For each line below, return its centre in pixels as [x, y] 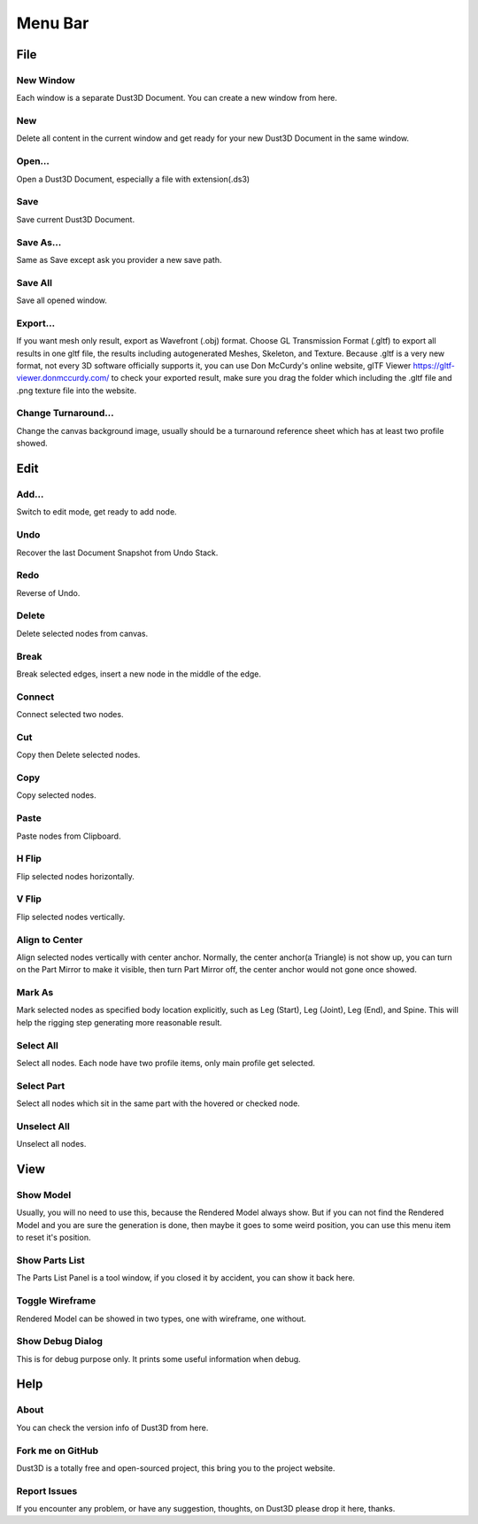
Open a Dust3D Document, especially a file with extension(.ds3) [133, 179]
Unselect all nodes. [51, 1144]
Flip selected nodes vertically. [71, 917]
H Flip [29, 859]
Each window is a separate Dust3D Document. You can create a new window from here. [177, 98]
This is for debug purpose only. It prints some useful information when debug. [158, 1358]
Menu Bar [53, 23]
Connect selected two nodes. [70, 715]
